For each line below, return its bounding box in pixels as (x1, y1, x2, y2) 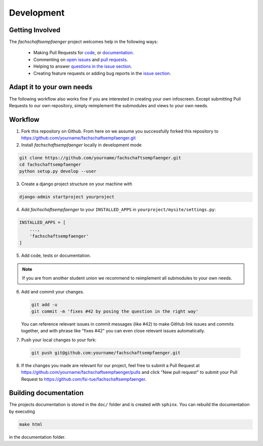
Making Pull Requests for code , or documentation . (33, 50, 134, 56)
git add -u (31, 302, 57, 307)
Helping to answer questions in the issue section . (33, 63, 132, 69)
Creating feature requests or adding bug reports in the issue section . (33, 70, 171, 76)
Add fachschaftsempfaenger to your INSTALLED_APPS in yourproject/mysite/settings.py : (21, 207, 216, 213)
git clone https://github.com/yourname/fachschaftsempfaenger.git (19, 155, 181, 160)
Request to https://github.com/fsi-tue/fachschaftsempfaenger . (21, 376, 147, 382)
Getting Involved (9, 26, 60, 34)
